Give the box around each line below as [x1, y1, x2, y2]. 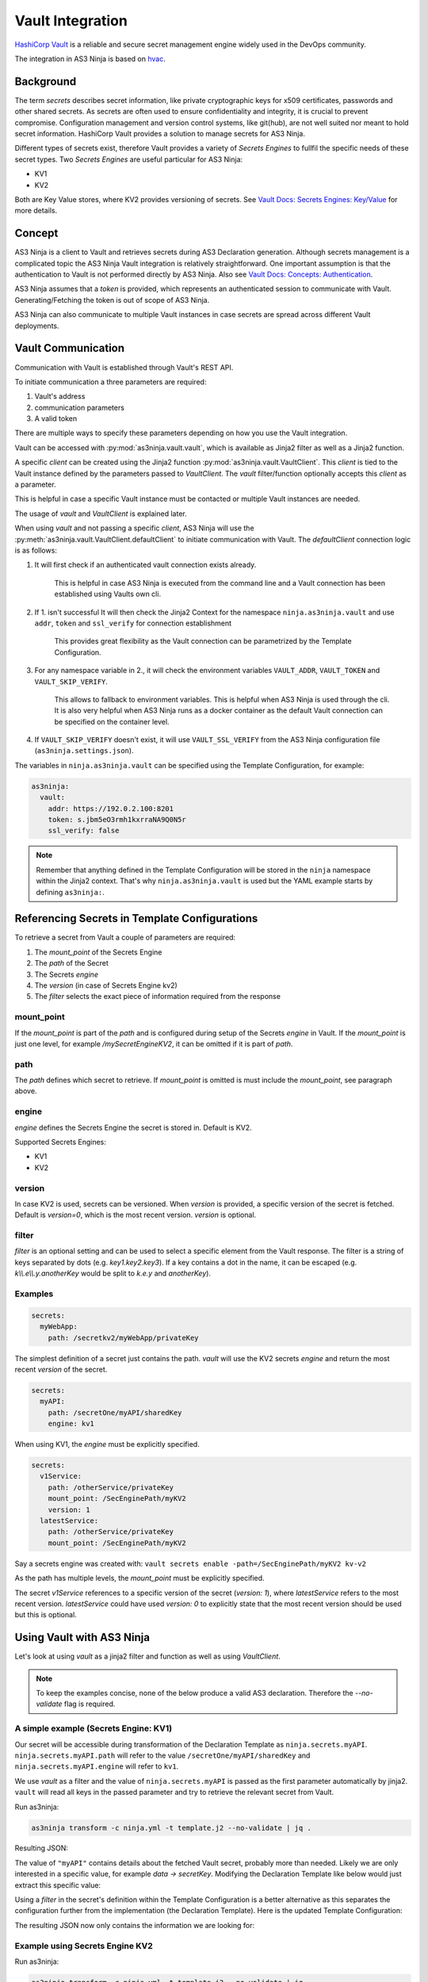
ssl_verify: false [48, 826, 120, 836]
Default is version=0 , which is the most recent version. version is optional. [14, 1210, 257, 1220]
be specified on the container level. [54, 717, 170, 726]
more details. [14, 206, 58, 216]
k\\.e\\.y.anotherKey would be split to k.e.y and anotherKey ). [14, 1268, 212, 1278]
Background [14, 75, 77, 88]
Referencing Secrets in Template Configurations [14, 912, 258, 925]
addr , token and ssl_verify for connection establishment [34, 618, 232, 628]
